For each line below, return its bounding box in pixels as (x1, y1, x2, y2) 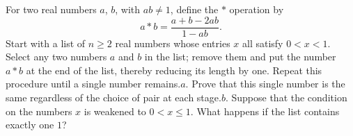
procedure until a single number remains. (6, 76, 181, 91)
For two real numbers (6, 2, 97, 16)
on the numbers (6, 103, 72, 118)
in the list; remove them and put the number (144, 49, 336, 64)
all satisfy (242, 35, 283, 50)
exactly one (6, 117, 54, 132)
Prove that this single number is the (191, 76, 345, 91)
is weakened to (84, 103, 146, 118)
